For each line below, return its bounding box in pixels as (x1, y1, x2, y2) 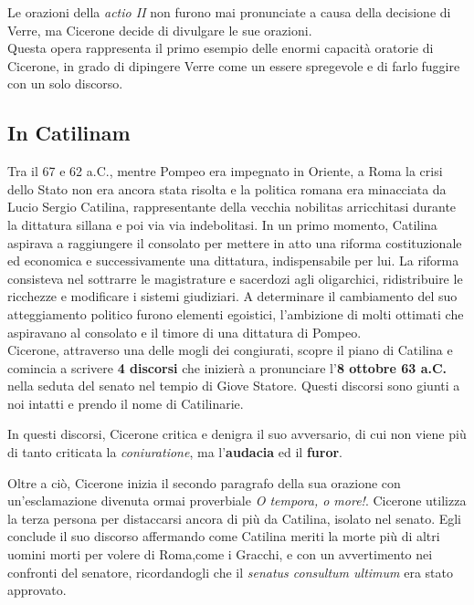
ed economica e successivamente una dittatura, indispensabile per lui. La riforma (7, 251, 459, 270)
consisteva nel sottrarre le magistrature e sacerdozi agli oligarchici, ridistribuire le (7, 268, 463, 287)
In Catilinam (7, 119, 131, 147)
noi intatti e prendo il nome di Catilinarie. (7, 393, 244, 412)
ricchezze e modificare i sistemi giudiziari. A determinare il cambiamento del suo (7, 287, 458, 306)
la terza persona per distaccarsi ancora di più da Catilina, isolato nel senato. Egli (7, 508, 462, 527)
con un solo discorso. (7, 74, 123, 93)
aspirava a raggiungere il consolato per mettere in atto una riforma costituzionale (7, 233, 462, 252)
